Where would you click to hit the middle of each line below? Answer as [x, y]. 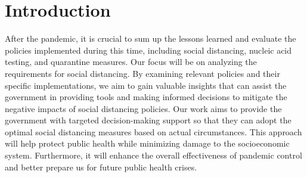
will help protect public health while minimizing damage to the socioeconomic [147, 143]
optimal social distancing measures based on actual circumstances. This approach [153, 131]
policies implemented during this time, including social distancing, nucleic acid [148, 50]
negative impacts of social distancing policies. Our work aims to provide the [143, 108]
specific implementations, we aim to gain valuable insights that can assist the [146, 85]
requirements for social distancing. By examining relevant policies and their [142, 73]
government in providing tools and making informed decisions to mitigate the [146, 97]
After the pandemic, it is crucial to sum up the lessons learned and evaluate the [151, 38]
